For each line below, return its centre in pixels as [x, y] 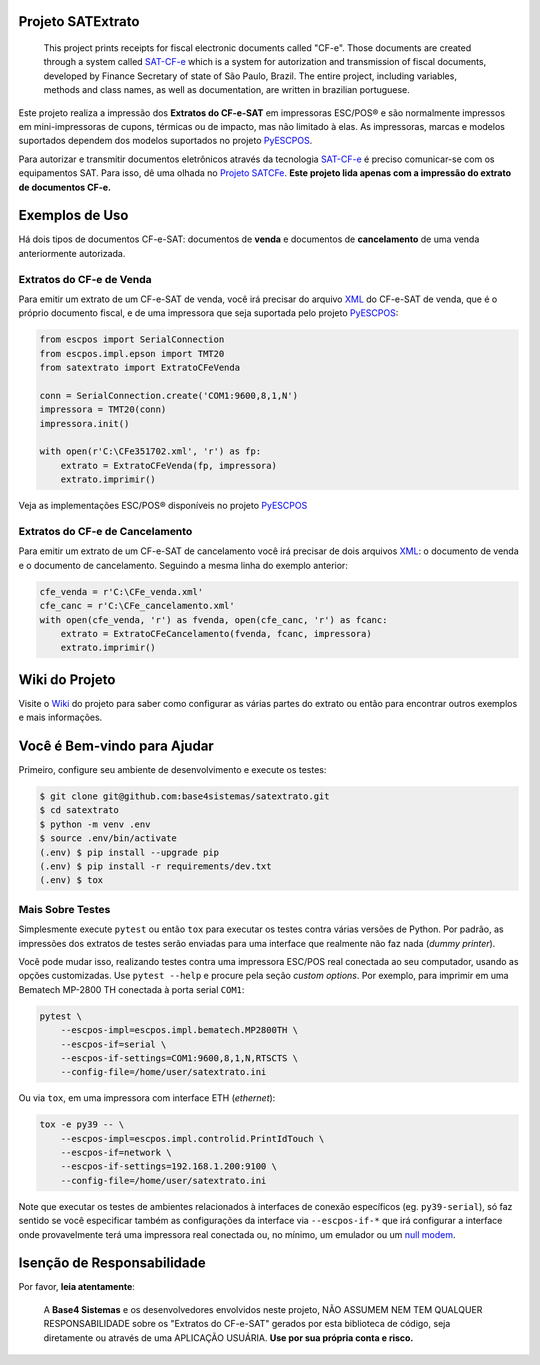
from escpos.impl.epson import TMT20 [132, 353]
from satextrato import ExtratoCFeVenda [139, 368]
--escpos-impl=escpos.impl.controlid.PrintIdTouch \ [192, 1138]
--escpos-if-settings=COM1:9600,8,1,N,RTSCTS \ [179, 1058]
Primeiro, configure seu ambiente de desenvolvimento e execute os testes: [172, 770]
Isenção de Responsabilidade [112, 1263]
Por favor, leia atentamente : [76, 1287]
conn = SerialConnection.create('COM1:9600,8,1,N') [169, 395]
